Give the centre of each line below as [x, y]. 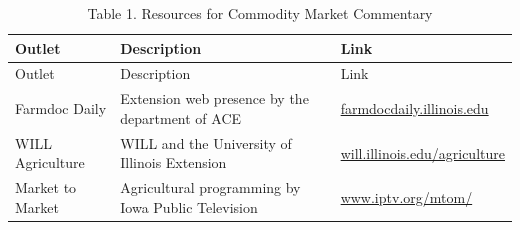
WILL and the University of [206, 142]
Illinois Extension [173, 162]
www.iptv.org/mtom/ [406, 196]
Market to [46, 187]
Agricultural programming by [210, 187]
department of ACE [181, 117]
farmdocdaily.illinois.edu [414, 108]
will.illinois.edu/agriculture [422, 152]
